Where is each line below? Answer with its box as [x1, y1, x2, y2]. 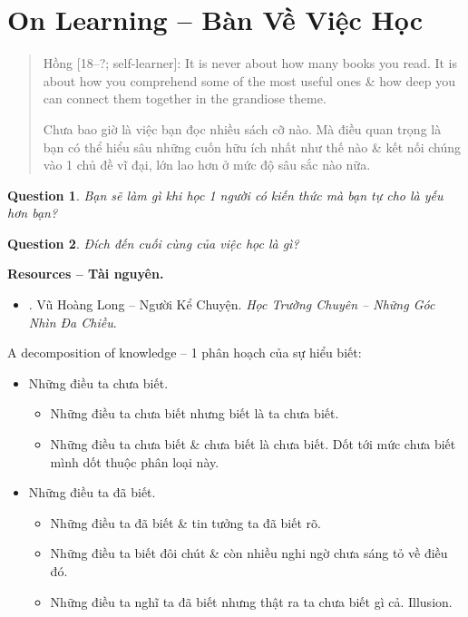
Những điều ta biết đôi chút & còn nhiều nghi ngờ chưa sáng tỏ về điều [50, 544, 448, 563]
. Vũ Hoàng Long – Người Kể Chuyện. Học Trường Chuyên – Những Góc [28, 295, 435, 314]
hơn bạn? [7, 203, 58, 222]
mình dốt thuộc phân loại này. [50, 452, 219, 471]
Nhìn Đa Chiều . [28, 312, 117, 331]
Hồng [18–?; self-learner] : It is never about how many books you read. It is [43, 54, 458, 73]
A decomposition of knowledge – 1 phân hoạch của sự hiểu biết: [7, 343, 362, 362]
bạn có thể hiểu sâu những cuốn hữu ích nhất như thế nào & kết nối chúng [43, 137, 461, 156]
